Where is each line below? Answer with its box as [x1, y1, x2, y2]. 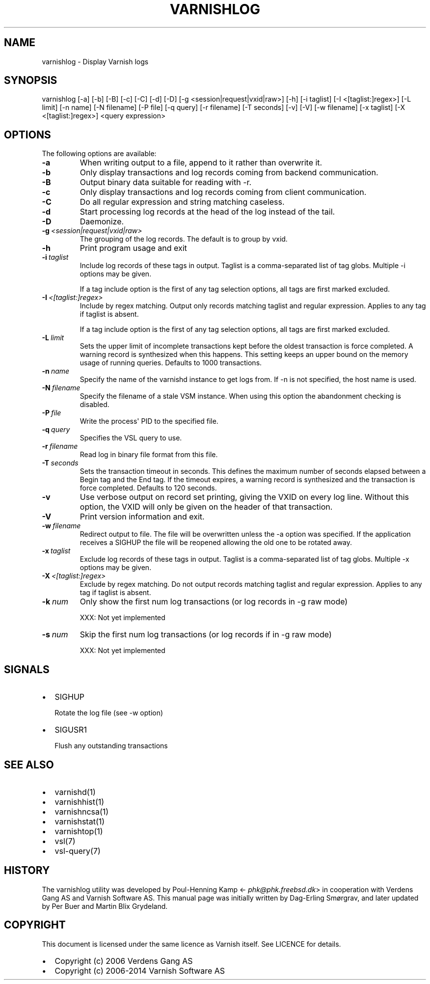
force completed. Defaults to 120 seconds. [80, 484, 217, 492]
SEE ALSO [4, 758, 54, 771]
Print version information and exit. [80, 512, 205, 522]
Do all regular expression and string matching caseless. [80, 197, 285, 207]
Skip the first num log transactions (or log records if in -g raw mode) [80, 629, 332, 640]
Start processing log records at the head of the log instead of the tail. [80, 207, 335, 217]
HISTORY [4, 864, 50, 877]
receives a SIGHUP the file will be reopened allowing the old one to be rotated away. [80, 538, 352, 547]
